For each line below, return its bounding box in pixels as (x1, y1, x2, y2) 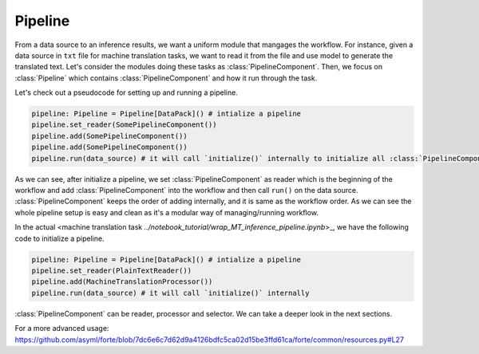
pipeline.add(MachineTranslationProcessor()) (31, 277, 213, 286)
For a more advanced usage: (14, 324, 109, 333)
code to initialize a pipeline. (14, 234, 105, 243)
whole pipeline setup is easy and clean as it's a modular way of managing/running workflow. (14, 207, 319, 217)
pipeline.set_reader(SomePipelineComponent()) (31, 120, 217, 129)
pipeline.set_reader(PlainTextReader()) (31, 265, 192, 275)
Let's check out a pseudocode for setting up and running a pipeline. (14, 88, 239, 97)
